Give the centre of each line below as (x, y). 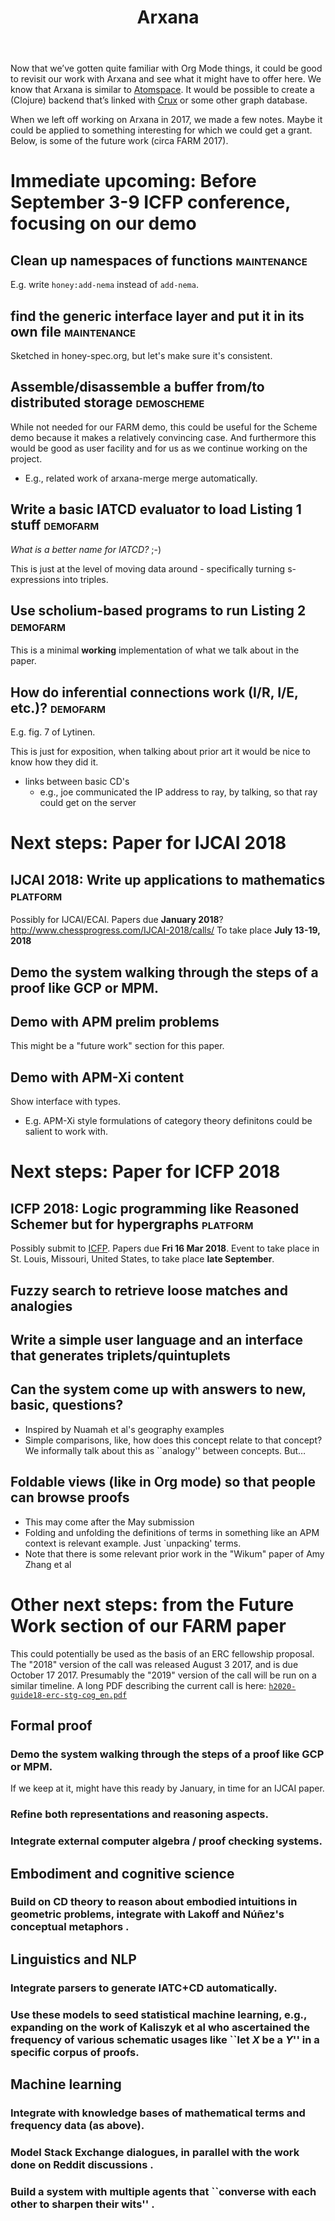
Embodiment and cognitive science (122, 1873)
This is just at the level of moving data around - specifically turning (148, 568)
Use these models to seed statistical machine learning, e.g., (158, 2014)
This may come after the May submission (109, 1522)
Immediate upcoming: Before (133, 181)
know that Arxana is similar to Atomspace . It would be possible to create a (162, 90)
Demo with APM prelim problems (115, 1022)
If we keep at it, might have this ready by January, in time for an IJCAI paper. (167, 1788)
